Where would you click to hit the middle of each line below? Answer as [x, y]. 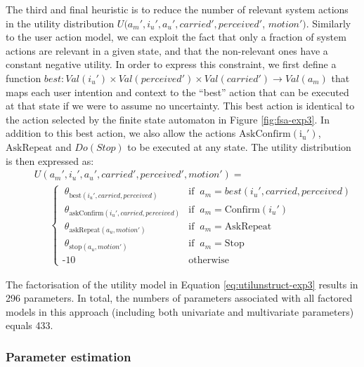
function [24, 78]
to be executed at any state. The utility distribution [239, 146]
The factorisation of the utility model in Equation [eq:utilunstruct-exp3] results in [182, 284]
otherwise [209, 261]
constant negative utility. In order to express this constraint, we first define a [171, 64]
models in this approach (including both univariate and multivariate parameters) [180, 311]
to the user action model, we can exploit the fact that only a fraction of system [176, 37]
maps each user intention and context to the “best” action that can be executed [177, 92]
